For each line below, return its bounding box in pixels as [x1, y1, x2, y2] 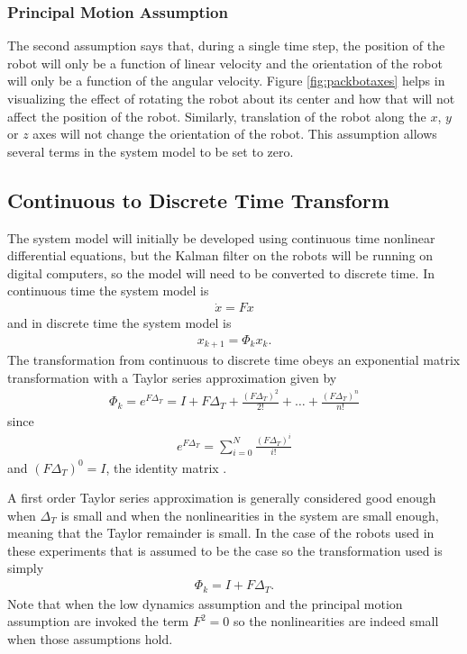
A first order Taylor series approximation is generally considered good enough [7, 488, 436, 507]
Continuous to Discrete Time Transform [7, 186, 389, 213]
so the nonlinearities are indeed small [233, 612, 439, 631]
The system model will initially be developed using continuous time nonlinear [7, 228, 435, 247]
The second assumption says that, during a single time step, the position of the [7, 36, 445, 55]
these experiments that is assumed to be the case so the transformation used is [7, 540, 443, 559]
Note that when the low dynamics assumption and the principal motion [7, 594, 403, 613]
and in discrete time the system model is [7, 313, 232, 332]
